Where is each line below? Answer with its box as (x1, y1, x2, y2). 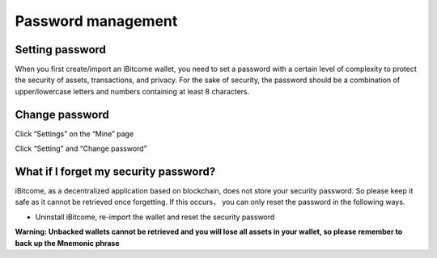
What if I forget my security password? (15, 164, 216, 178)
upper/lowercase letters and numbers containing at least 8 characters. (15, 86, 250, 96)
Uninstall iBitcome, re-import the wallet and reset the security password (35, 212, 275, 222)
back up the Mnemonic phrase (15, 238, 121, 248)
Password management (15, 12, 178, 30)
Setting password (15, 43, 107, 56)
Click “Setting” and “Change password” (15, 144, 147, 153)
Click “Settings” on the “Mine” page (15, 129, 134, 139)
